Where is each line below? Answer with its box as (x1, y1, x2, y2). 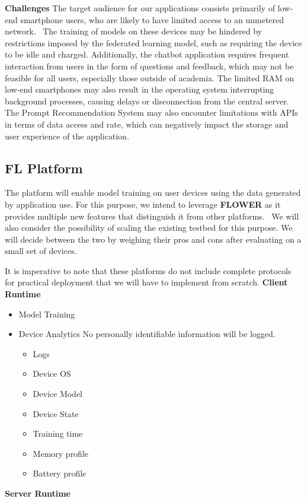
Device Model (33, 387, 83, 400)
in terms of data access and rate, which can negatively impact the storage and (5, 117, 289, 130)
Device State (33, 407, 79, 420)
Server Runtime (5, 487, 71, 500)
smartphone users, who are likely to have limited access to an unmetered (20, 13, 284, 26)
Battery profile (33, 467, 87, 479)
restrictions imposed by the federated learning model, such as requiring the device (5, 36, 302, 49)
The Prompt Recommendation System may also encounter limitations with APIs (5, 106, 298, 119)
